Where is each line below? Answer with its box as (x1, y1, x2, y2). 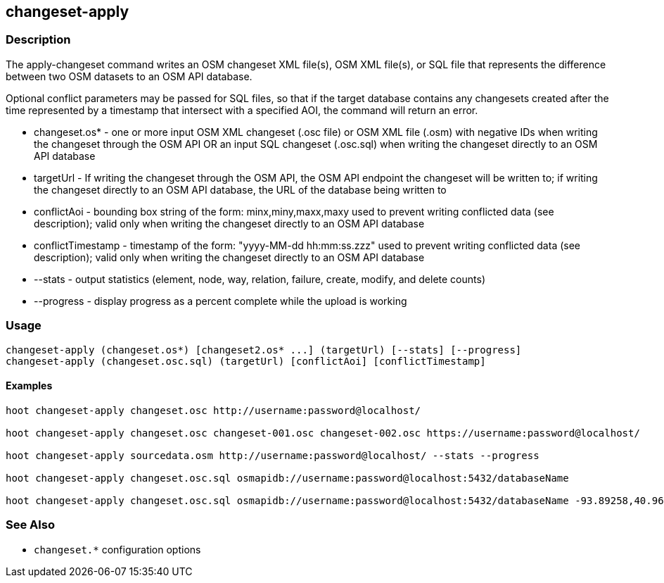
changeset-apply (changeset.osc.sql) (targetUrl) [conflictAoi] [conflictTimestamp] (6, 355, 486, 367)
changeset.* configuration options (34, 543, 201, 556)
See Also (6, 518, 55, 532)
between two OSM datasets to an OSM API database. (6, 70, 253, 82)
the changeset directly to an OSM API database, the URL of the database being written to (34, 183, 447, 196)
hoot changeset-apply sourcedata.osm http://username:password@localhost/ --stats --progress (6, 449, 539, 461)
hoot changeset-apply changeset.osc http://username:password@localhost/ (6, 404, 421, 416)
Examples (6, 380, 53, 392)
